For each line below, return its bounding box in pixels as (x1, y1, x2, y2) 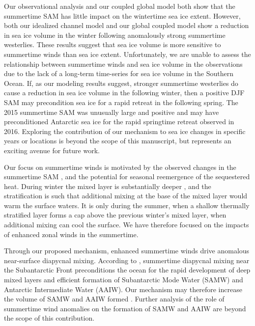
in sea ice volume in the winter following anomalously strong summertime (4, 29, 226, 40)
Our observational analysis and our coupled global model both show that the (4, 1, 235, 11)
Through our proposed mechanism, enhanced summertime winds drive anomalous (4, 245, 250, 256)
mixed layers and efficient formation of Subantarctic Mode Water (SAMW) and (4, 274, 243, 285)
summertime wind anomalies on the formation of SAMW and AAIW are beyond (4, 303, 246, 313)
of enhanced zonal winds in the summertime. (4, 229, 139, 239)
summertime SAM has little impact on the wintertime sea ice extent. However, (4, 10, 241, 21)
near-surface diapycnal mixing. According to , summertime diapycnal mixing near (4, 255, 250, 265)
